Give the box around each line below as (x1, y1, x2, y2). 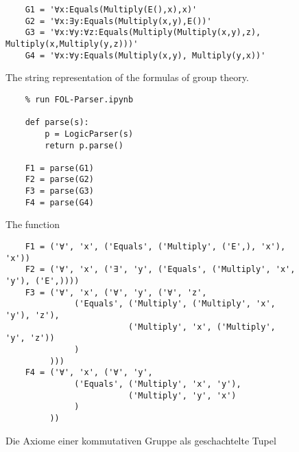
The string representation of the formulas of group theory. (5, 70, 249, 84)
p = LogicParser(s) (45, 128, 134, 139)
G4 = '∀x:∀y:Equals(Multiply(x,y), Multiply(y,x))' (25, 50, 266, 60)
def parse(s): (25, 117, 89, 128)
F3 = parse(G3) (25, 186, 94, 196)
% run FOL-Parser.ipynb (25, 94, 134, 104)
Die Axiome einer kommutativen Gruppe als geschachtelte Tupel (5, 433, 276, 447)
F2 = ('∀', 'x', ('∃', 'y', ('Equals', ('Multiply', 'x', (25, 264, 296, 275)
